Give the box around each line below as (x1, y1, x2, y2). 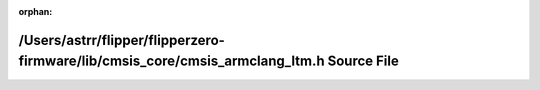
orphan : (18, 6, 53, 17)
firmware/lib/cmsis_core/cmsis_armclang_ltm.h (18, 53, 325, 70)
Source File (327, 53, 400, 70)
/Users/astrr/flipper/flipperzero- (18, 31, 225, 49)
